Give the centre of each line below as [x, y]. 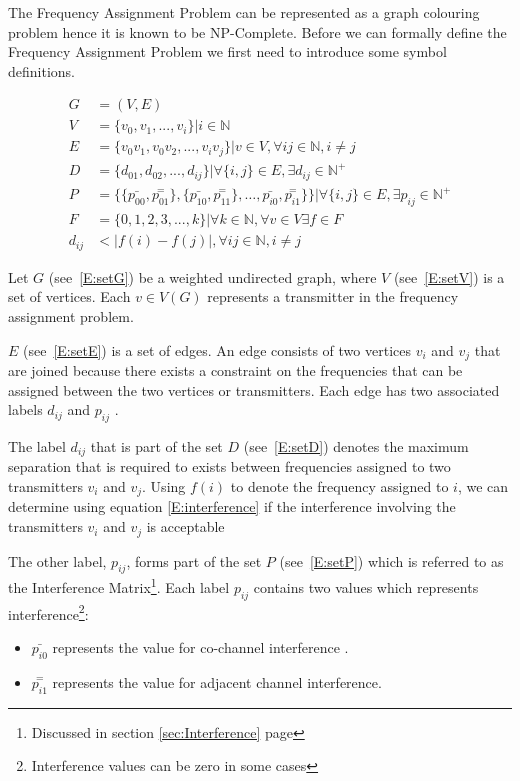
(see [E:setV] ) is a [449, 276]
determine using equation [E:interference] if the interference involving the [232, 506]
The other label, [57, 560]
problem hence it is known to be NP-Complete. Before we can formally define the [257, 31]
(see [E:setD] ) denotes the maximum [356, 445]
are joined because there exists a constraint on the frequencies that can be [235, 369]
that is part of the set [156, 445]
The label [37, 445]
